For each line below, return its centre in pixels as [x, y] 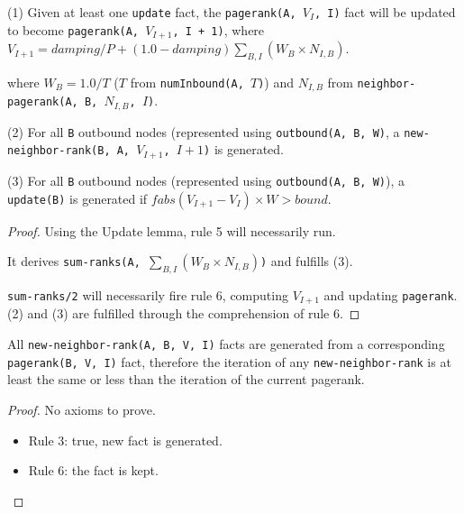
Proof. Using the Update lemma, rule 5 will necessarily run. [172, 230]
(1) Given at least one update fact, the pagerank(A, [152, 12]
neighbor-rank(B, [59, 151]
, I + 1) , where [218, 29]
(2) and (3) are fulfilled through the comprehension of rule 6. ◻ [184, 313]
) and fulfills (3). [307, 261]
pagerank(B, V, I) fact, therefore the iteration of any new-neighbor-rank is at [229, 361]
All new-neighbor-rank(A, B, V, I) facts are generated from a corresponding [226, 344]
